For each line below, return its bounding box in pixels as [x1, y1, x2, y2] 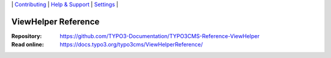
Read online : [11, 41, 44, 48]
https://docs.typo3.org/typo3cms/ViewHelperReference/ [59, 41, 204, 48]
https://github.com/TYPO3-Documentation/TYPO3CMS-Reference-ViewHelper [59, 32, 260, 39]
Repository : [11, 32, 42, 39]
